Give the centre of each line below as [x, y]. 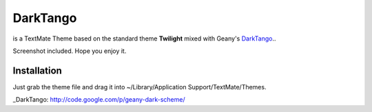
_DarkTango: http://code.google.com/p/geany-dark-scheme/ [99, 100]
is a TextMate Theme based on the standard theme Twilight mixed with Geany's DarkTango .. [144, 38]
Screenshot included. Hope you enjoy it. [70, 51]
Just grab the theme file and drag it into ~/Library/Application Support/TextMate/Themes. [139, 87]
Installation [37, 70]
